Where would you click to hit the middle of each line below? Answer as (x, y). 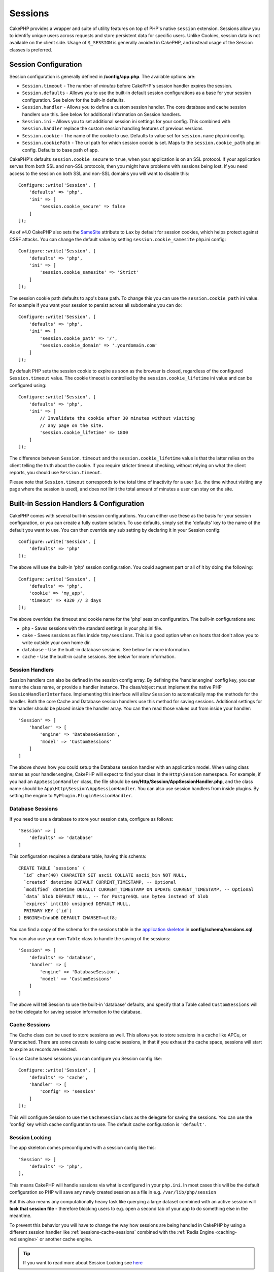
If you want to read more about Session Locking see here (83, 1263)
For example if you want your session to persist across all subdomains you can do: (96, 305)
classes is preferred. (31, 50)
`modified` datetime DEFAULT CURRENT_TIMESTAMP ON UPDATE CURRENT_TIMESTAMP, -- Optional (139, 889)
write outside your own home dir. (57, 642)
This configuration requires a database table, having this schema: (78, 856)
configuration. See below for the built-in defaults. (74, 100)
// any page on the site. (72, 425)
